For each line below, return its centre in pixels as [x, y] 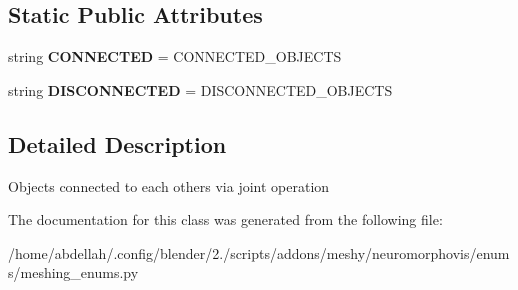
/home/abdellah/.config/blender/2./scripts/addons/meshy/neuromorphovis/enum [259, 252]
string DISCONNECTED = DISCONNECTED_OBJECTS [200, 89]
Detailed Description [117, 143]
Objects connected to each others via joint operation [169, 185]
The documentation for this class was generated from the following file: [225, 219]
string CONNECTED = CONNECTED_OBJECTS [175, 56]
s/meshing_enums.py [73, 272]
